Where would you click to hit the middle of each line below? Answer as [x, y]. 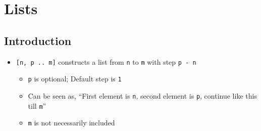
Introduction [38, 40]
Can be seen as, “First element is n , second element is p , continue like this [142, 95]
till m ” [37, 105]
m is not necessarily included [71, 123]
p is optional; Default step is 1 [75, 79]
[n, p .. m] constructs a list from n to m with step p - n [106, 61]
